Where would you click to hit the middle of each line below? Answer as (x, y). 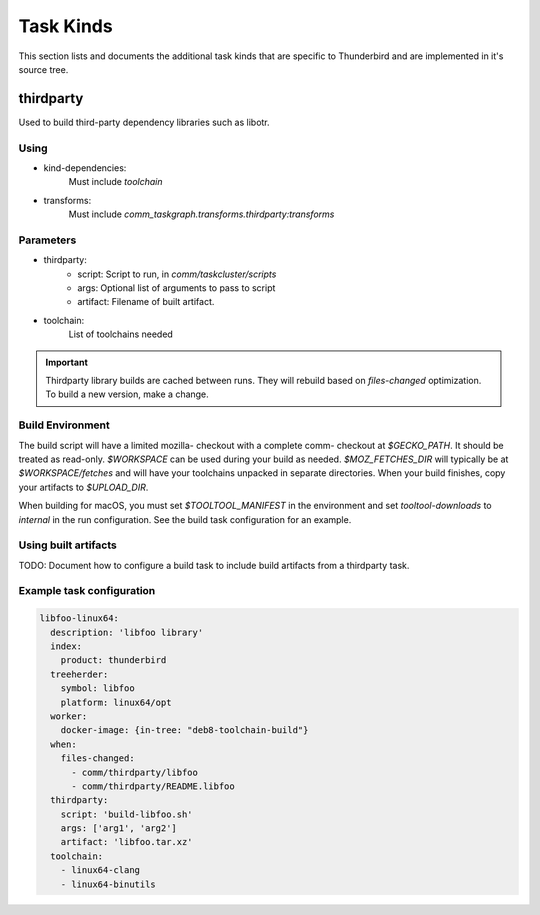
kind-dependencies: (85, 167)
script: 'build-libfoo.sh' (127, 814)
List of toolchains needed (121, 334)
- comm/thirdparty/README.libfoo (153, 786)
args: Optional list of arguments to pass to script (176, 288)
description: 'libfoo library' (127, 632)
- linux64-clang (100, 870)
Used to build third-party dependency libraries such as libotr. (144, 122)
